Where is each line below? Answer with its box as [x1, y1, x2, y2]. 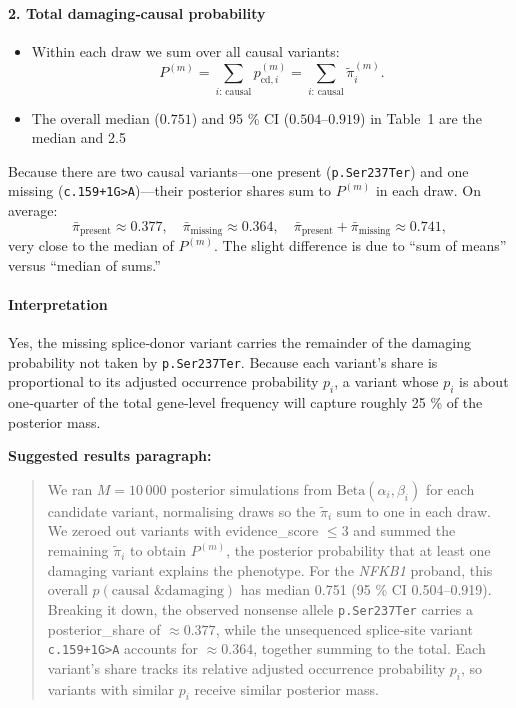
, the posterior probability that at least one [226, 540, 491, 561]
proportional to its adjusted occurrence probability [8, 371, 319, 392]
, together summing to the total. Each [253, 638, 486, 659]
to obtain [130, 540, 187, 561]
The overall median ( [31, 107, 160, 128]
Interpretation [8, 293, 108, 314]
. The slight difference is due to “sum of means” [213, 235, 507, 256]
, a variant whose [334, 371, 439, 392]
